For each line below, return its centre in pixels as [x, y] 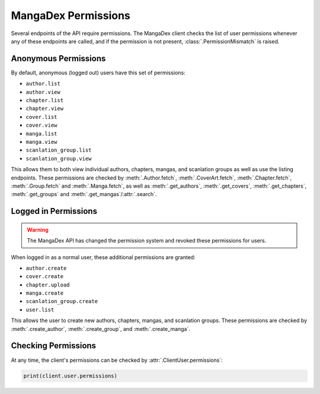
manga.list [41, 133]
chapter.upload [48, 285]
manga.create [45, 293]
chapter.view [45, 109]
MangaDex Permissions [71, 15]
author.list [43, 84]
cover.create [45, 277]
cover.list [41, 117]
